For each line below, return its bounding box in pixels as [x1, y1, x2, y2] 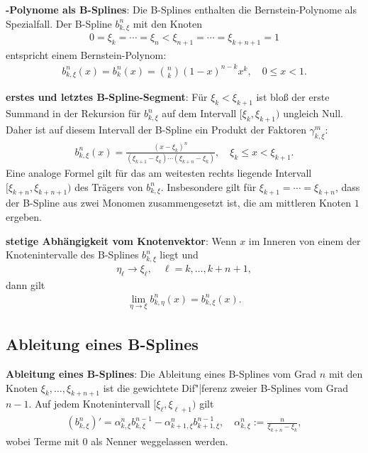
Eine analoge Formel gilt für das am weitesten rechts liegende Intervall [6, 165, 312, 180]
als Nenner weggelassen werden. [91, 434, 228, 449]
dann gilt [6, 277, 45, 292]
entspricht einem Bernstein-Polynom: [6, 47, 167, 62]
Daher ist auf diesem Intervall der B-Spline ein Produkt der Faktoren [6, 122, 306, 137]
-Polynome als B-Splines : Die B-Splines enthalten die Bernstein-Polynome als [6, 2, 357, 16]
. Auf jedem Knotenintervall [28, 396, 150, 411]
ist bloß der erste [256, 89, 330, 104]
